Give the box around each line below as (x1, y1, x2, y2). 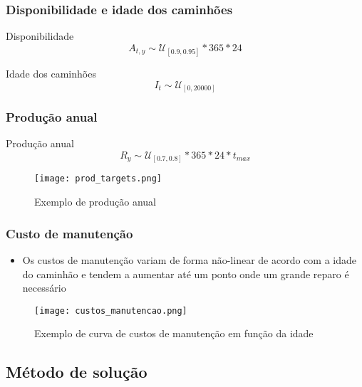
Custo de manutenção (6, 224, 133, 242)
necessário (22, 280, 66, 295)
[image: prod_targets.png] (34, 174, 162, 184)
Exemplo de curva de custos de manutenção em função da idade (34, 326, 314, 341)
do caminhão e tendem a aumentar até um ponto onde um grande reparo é (22, 266, 349, 281)
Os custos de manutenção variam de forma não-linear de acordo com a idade (22, 252, 356, 267)
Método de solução (6, 361, 148, 383)
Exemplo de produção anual (34, 194, 156, 209)
